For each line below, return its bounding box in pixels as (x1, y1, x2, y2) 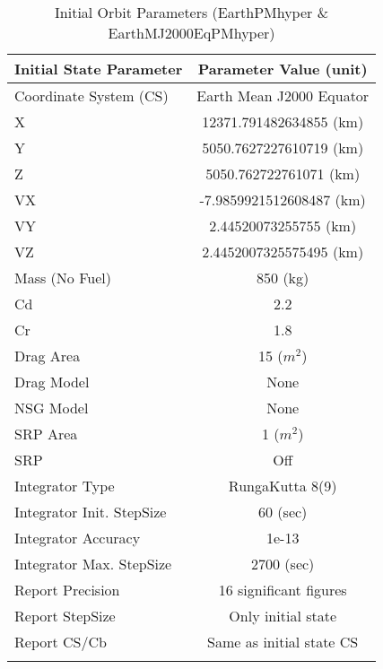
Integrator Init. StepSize (14, 501, 167, 522)
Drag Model (14, 371, 90, 392)
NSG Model (14, 397, 89, 418)
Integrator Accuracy (14, 527, 141, 548)
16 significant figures (218, 579, 347, 600)
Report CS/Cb (14, 631, 107, 652)
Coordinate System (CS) (14, 85, 169, 106)
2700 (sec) (251, 553, 315, 574)
